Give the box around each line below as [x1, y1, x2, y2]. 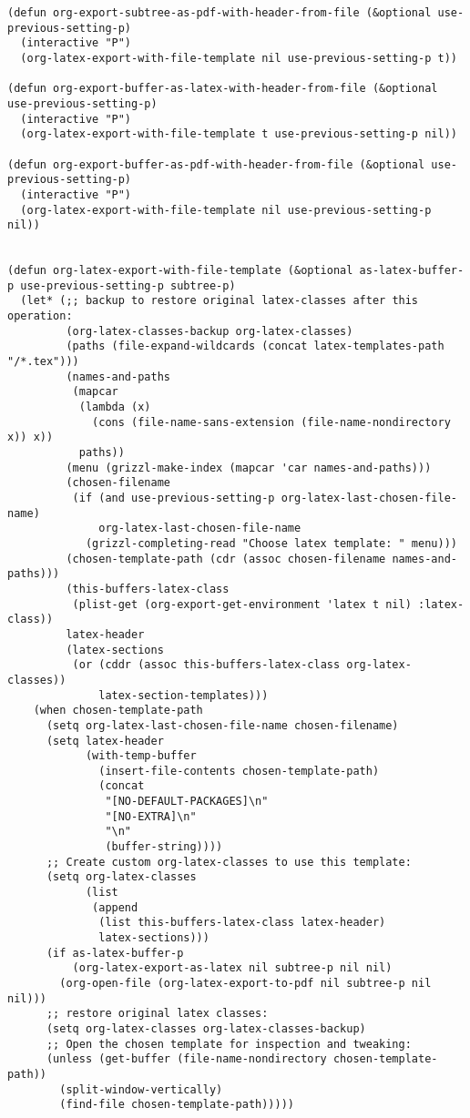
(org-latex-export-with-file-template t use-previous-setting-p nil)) [20, 127, 457, 141]
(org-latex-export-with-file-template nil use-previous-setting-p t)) [20, 51, 457, 65]
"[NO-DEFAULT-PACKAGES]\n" [105, 795, 269, 808]
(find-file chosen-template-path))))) [59, 1098, 294, 1112]
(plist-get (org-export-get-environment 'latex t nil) [72, 597, 412, 611]
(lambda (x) [78, 401, 151, 414]
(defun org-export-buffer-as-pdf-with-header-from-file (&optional [7, 158, 425, 171]
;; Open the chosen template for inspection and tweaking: [46, 1037, 412, 1051]
